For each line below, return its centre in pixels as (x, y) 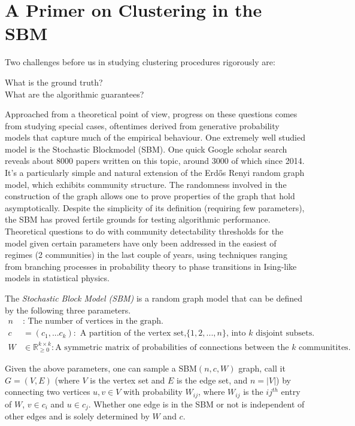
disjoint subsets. (285, 334)
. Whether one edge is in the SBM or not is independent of (196, 404)
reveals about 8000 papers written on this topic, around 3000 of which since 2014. (155, 161)
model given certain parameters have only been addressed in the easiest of (141, 243)
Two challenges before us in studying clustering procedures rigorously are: (140, 62)
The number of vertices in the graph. (96, 322)
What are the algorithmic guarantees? (75, 94)
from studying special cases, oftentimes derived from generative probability (142, 125)
